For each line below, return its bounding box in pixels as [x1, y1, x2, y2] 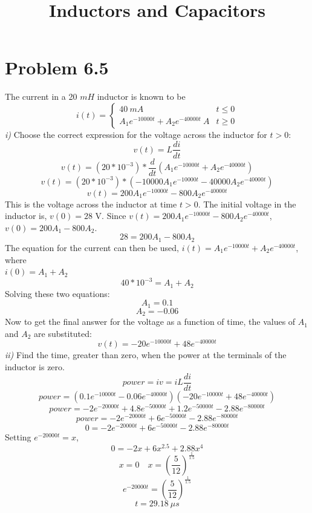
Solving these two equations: [5, 287, 110, 299]
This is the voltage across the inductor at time [5, 197, 177, 210]
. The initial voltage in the [198, 197, 296, 210]
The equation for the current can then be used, [5, 241, 179, 253]
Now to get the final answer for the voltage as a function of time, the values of [5, 315, 296, 328]
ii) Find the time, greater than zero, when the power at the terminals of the [5, 348, 287, 361]
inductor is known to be [97, 90, 186, 103]
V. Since [95, 209, 126, 222]
